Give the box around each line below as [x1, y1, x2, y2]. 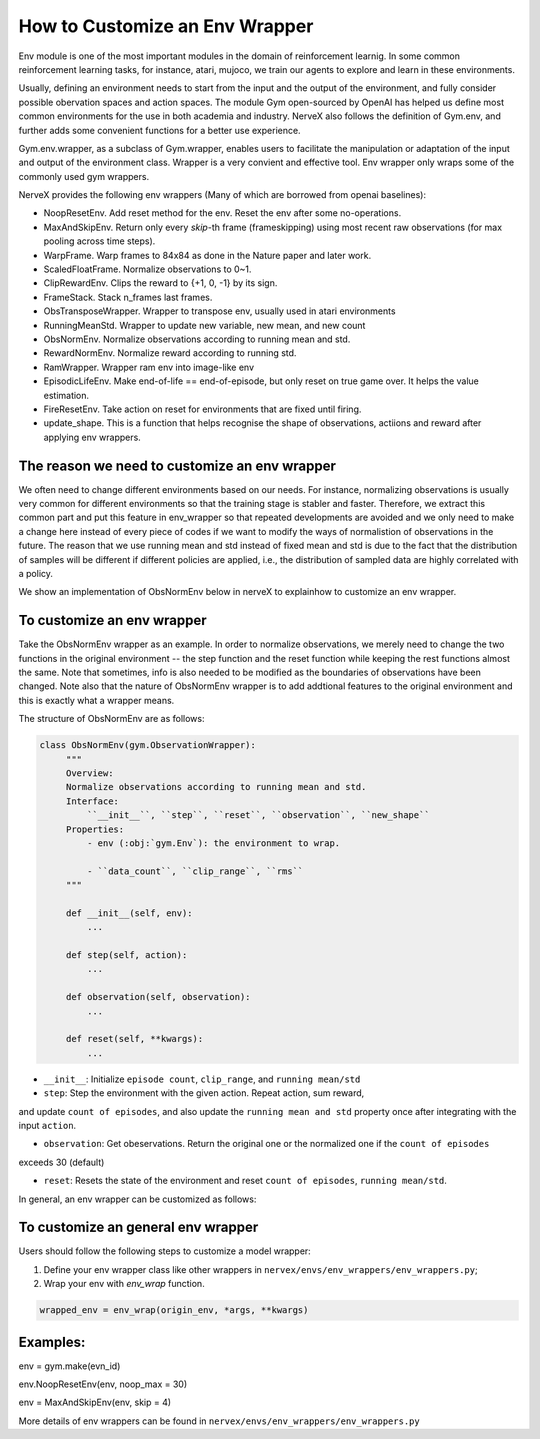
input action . [18, 1119, 77, 1131]
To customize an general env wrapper [18, 1219, 259, 1236]
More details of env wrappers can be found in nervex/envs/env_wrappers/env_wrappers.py [18, 1415, 420, 1427]
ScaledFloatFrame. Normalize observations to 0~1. [43, 263, 252, 275]
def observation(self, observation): [65, 991, 251, 1003]
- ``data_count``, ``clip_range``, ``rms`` [86, 865, 304, 877]
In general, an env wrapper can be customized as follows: [18, 1193, 257, 1205]
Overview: [65, 767, 114, 779]
